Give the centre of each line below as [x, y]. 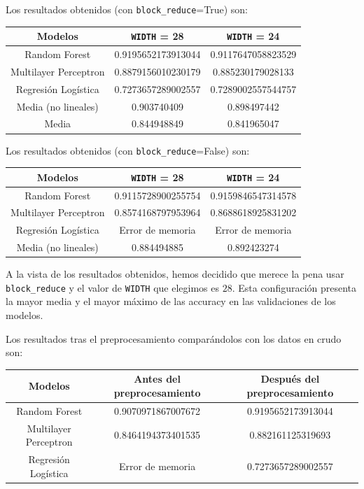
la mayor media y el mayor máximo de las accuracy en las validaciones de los [171, 301]
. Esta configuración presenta [294, 287]
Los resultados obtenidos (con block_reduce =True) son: [127, 9]
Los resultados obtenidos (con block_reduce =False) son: [128, 150]
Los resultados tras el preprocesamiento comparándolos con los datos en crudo [174, 338]
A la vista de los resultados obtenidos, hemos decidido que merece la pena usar [175, 274]
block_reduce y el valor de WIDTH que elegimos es [113, 287]
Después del [290, 379]
